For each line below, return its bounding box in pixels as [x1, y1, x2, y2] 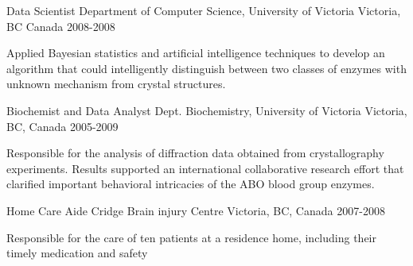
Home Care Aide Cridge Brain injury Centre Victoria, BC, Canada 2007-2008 [6, 202, 385, 218]
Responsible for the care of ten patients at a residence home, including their [6, 229, 376, 245]
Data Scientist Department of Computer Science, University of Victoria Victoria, [6, 2, 401, 18]
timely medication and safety [6, 245, 148, 261]
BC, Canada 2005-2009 [6, 118, 119, 134]
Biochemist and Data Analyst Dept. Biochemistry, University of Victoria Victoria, [6, 102, 407, 118]
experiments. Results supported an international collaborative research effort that [6, 160, 404, 176]
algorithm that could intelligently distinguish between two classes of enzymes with [6, 60, 407, 76]
